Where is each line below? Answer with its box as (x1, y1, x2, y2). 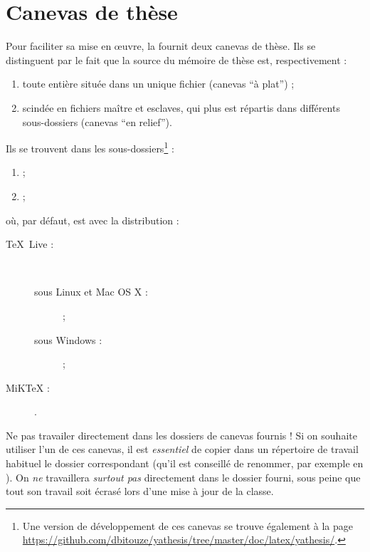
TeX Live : (6, 236, 54, 251)
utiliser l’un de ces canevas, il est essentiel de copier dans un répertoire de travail (6, 442, 359, 457)
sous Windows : (34, 332, 102, 347)
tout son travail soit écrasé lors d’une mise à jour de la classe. (6, 484, 274, 499)
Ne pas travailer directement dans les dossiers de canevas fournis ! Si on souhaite (6, 427, 357, 442)
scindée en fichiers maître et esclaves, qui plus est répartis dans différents (22, 100, 340, 115)
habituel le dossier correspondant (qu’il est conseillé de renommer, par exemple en (6, 456, 364, 471)
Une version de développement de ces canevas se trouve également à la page (22, 518, 354, 533)
